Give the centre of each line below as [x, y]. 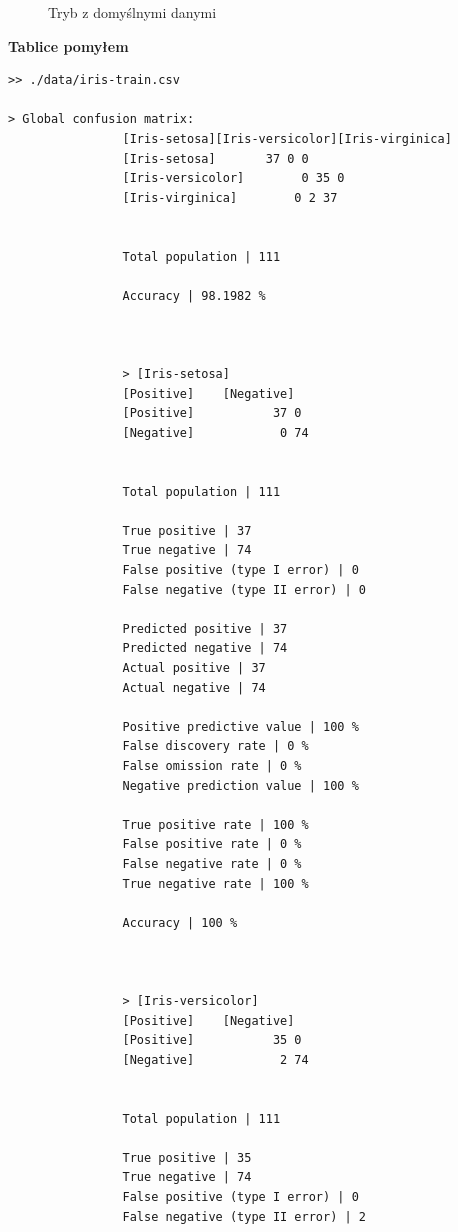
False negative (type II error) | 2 [244, 1216]
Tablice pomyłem [68, 45]
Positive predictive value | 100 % [240, 726]
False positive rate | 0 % [212, 844]
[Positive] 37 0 [212, 413]
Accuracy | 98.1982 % [194, 295]
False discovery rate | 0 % [215, 746]
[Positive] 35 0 [212, 1040]
